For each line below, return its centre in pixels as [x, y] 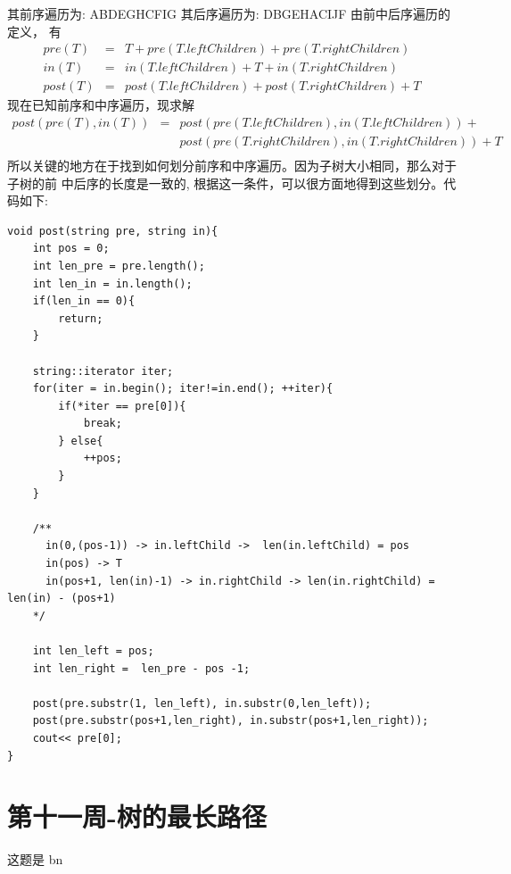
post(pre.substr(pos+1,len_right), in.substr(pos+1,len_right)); [231, 721]
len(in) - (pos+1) [62, 599]
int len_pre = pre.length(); [119, 266]
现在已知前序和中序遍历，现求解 [101, 105]
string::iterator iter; [103, 371]
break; [103, 424]
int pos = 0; [71, 249]
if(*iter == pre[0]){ [122, 406]
